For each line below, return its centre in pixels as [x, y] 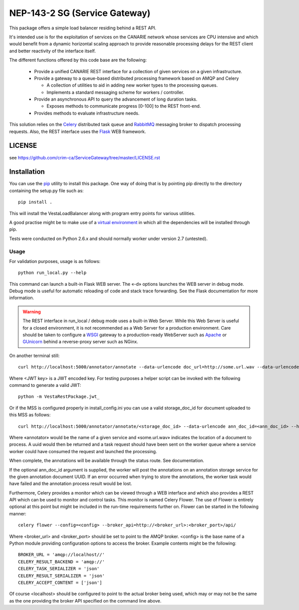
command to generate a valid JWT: [45, 385]
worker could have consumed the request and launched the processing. [83, 451]
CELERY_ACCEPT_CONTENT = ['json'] [60, 582]
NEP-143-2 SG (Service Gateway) [80, 13]
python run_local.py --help [52, 273]
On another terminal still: [34, 356]
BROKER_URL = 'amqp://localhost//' [62, 555]
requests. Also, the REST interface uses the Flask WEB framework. [78, 131]
